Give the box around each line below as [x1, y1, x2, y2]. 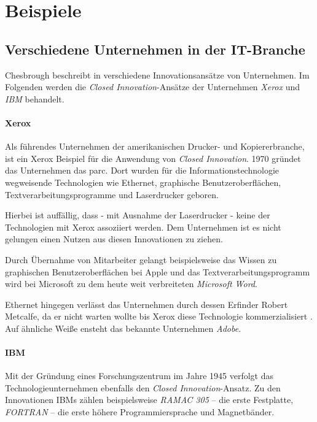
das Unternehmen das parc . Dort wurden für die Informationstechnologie [5, 164, 279, 177]
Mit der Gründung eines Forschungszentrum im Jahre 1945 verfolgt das [5, 369, 273, 382]
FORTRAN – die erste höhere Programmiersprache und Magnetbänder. [5, 405, 275, 418]
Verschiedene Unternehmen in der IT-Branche [5, 39, 305, 58]
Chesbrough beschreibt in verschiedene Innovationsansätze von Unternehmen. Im [5, 68, 310, 81]
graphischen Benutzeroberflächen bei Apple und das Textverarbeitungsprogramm [5, 265, 310, 278]
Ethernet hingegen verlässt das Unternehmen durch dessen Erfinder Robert [5, 297, 288, 310]
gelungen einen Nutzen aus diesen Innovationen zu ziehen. [5, 232, 223, 245]
